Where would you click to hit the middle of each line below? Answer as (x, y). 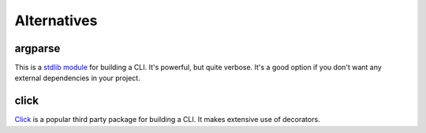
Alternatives (56, 20)
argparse (37, 48)
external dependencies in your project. (78, 78)
